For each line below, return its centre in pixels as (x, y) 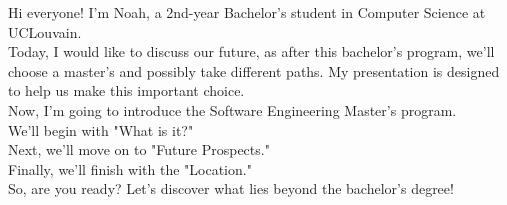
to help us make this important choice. (126, 90)
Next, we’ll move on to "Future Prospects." (139, 149)
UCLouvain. (45, 31)
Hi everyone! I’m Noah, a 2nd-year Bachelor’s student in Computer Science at (247, 12)
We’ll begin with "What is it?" (101, 129)
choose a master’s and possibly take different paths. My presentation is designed (254, 70)
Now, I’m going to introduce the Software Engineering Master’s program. (232, 109)
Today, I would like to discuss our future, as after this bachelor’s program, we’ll (251, 51)
